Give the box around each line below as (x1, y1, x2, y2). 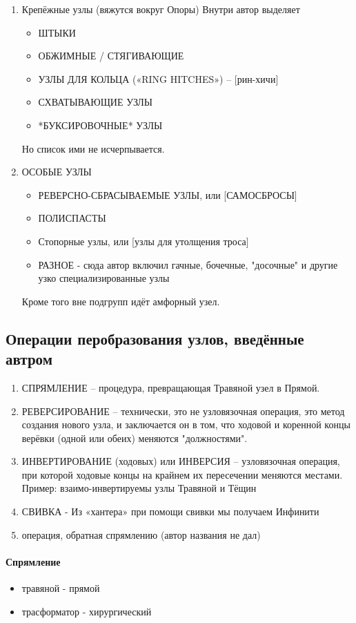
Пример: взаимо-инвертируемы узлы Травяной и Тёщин (21, 481, 257, 495)
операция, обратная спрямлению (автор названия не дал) (21, 527, 261, 541)
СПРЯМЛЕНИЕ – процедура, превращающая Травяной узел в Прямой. (21, 380, 320, 394)
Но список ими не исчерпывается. (21, 141, 165, 155)
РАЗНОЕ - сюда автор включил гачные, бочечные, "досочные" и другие (38, 257, 338, 271)
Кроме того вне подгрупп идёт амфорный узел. (21, 294, 220, 308)
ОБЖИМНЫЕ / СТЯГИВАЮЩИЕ (38, 48, 184, 63)
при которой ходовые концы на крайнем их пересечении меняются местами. (21, 467, 343, 481)
